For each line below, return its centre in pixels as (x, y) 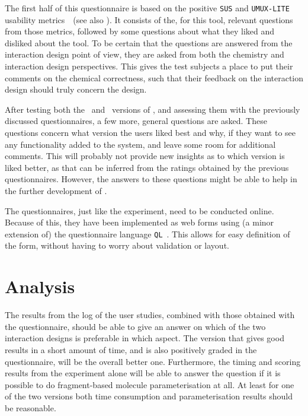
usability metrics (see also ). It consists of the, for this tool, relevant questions (149, 19)
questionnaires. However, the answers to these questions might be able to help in (151, 179)
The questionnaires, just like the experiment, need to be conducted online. (139, 210)
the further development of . (56, 190)
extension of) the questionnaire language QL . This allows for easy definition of (147, 234)
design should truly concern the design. (76, 89)
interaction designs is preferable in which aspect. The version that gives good (145, 338)
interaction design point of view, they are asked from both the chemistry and (145, 54)
